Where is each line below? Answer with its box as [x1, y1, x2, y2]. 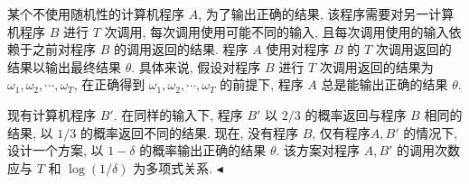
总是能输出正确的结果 [321, 75, 448, 94]
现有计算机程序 [7, 105, 96, 124]
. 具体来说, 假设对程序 [131, 57, 261, 76]
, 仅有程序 [312, 123, 371, 142]
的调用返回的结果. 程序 [113, 40, 249, 59]
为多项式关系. [133, 158, 213, 177]
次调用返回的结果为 [319, 57, 434, 76]
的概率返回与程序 [305, 105, 407, 124]
